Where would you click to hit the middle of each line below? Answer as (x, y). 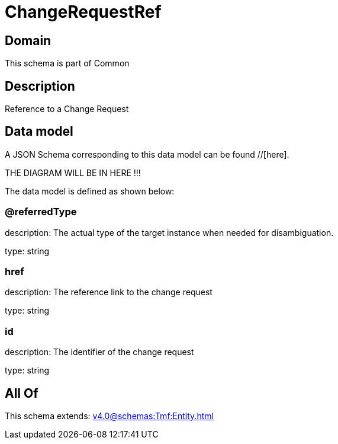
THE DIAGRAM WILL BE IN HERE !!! (73, 173)
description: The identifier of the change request (99, 352)
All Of (22, 393)
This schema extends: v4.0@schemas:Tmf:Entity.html (109, 416)
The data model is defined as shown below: (90, 191)
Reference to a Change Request (67, 109)
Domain (28, 40)
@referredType (41, 212)
